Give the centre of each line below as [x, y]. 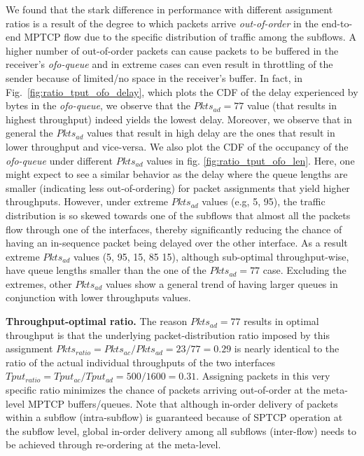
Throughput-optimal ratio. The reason [97, 321]
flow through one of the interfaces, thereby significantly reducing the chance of [174, 229]
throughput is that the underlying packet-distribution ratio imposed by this [168, 334]
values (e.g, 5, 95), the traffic [264, 201]
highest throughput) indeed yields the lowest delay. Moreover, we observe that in [179, 119]
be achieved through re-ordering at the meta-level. [113, 444]
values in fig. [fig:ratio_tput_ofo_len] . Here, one [251, 160]
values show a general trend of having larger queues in [222, 283]
